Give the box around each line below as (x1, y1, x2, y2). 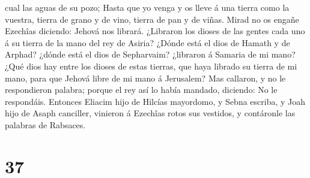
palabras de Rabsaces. (5, 118, 86, 131)
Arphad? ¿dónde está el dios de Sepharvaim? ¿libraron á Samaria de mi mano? (5, 48, 296, 61)
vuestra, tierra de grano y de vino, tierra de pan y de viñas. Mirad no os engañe (5, 13, 299, 25)
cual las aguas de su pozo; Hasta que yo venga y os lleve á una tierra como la (5, 1, 290, 13)
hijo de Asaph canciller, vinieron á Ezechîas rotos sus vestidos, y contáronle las (5, 107, 296, 119)
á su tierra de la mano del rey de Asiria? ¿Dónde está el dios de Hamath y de (5, 36, 290, 49)
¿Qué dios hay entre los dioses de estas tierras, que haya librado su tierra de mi (5, 59, 297, 72)
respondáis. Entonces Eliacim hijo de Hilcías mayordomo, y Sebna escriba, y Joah (5, 95, 306, 107)
